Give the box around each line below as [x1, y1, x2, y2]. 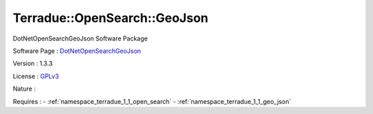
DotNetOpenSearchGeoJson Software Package [12, 34, 148, 43]
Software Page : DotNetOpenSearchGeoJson [12, 47, 142, 55]
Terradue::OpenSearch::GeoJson [12, 10, 209, 25]
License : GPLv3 [12, 72, 59, 80]
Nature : [12, 84, 36, 93]
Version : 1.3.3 [12, 59, 53, 68]
